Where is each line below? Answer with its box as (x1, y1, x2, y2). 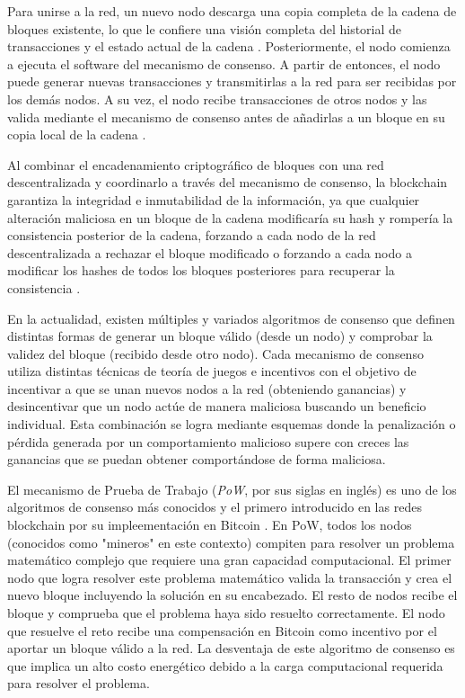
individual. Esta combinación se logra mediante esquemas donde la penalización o (7, 415, 456, 434)
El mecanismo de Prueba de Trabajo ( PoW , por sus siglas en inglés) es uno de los (7, 479, 457, 498)
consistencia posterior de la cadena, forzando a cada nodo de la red (7, 226, 376, 245)
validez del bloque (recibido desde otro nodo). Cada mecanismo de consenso (7, 344, 424, 362)
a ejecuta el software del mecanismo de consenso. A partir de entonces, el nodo (7, 54, 441, 73)
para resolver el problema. (7, 674, 150, 693)
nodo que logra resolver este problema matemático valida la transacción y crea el (7, 568, 452, 586)
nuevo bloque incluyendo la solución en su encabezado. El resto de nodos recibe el (7, 586, 458, 604)
